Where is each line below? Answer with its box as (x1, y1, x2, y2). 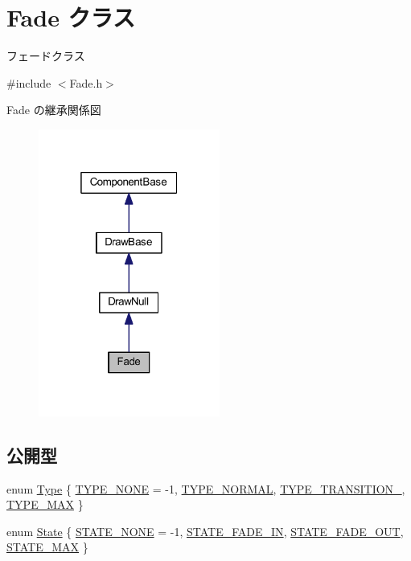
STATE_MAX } (6, 538, 88, 555)
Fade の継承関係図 (6, 101, 101, 118)
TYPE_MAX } (6, 496, 84, 513)
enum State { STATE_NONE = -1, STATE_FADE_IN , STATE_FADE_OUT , (6, 522, 404, 539)
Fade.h (69, 74, 103, 91)
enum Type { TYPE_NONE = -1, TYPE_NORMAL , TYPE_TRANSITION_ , (6, 480, 405, 497)
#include (6, 74, 51, 91)
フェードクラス (6, 47, 85, 64)
